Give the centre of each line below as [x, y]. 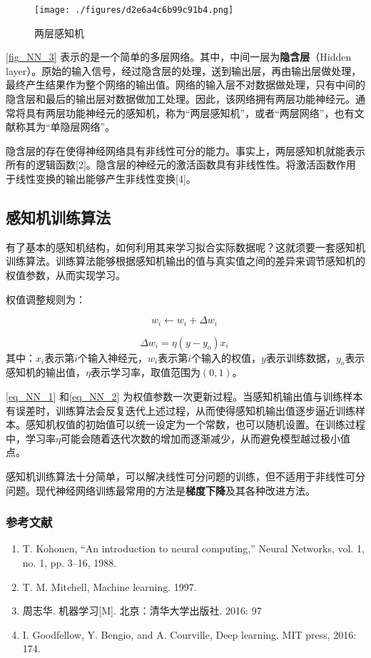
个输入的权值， [227, 357]
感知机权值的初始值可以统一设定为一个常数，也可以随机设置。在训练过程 [195, 424]
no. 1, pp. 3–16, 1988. [70, 562]
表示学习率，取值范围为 [145, 372]
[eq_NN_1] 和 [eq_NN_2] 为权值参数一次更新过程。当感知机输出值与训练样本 [184, 396]
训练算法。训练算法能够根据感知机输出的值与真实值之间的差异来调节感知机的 [185, 261]
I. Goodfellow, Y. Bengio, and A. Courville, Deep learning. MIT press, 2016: [189, 634]
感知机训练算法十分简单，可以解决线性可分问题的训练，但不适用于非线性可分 [185, 476]
